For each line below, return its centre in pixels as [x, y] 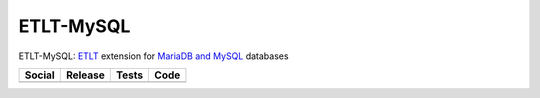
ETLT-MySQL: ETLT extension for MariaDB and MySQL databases [153, 56]
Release [85, 75]
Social [39, 75]
